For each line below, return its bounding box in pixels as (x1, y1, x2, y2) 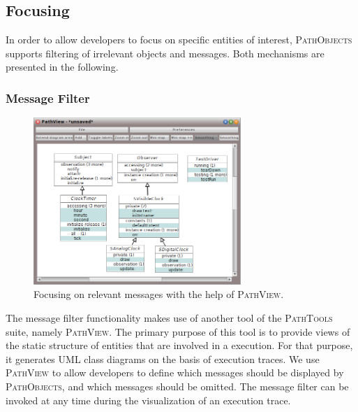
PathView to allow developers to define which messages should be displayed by (6, 365, 344, 380)
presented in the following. (6, 59, 119, 74)
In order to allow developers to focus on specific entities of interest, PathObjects (6, 32, 352, 47)
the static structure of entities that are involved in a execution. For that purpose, (6, 338, 353, 353)
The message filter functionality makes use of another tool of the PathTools (6, 311, 333, 325)
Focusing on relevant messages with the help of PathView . (33, 287, 284, 301)
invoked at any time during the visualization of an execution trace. (6, 392, 291, 407)
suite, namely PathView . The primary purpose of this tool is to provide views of (6, 324, 350, 339)
